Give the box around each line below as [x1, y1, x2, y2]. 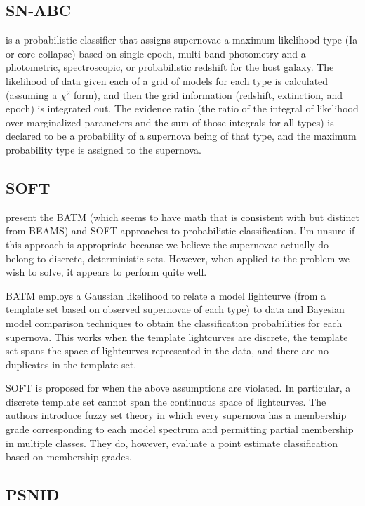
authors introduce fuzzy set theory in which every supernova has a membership [6, 408, 347, 422]
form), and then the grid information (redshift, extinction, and [74, 87, 343, 102]
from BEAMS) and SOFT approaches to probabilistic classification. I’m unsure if [6, 223, 355, 238]
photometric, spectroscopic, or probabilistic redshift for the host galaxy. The [6, 60, 334, 74]
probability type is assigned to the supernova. [6, 142, 201, 157]
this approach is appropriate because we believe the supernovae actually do [6, 237, 329, 251]
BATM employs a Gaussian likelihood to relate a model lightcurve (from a [6, 288, 326, 302]
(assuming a [6, 87, 58, 102]
